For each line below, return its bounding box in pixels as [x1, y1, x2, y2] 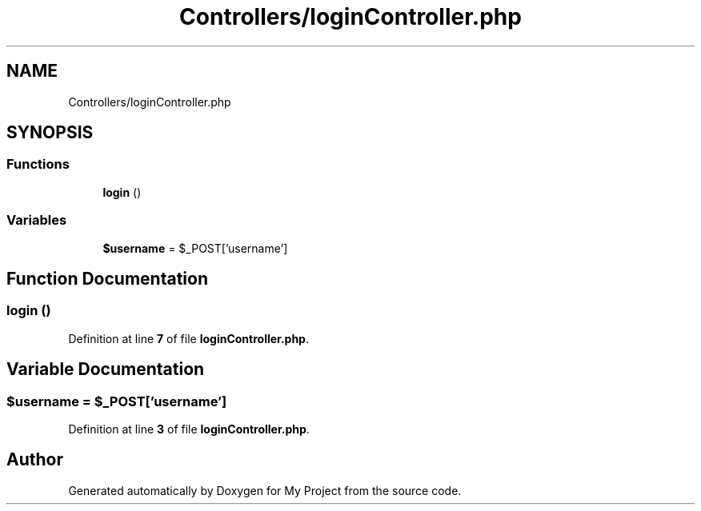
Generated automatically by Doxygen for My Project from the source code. [68, 483, 462, 497]
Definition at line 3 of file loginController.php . [68, 422, 310, 436]
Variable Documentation [6, 359, 205, 380]
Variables [6, 212, 67, 229]
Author [6, 449, 63, 470]
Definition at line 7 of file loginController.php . [68, 331, 309, 345]
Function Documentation [6, 268, 208, 289]
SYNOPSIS [6, 122, 94, 143]
